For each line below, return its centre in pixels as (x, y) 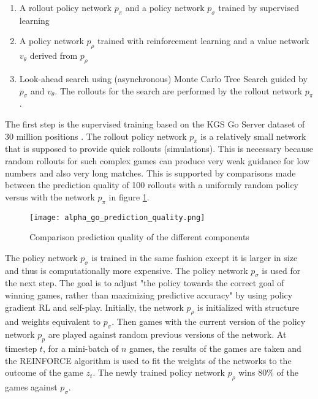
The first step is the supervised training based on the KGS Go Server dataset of (155, 123)
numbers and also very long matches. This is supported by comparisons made (150, 173)
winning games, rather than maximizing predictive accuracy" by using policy (149, 294)
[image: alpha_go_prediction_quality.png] (117, 217)
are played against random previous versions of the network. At (167, 334)
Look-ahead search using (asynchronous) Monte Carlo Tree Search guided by (163, 78)
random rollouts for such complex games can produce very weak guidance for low (157, 160)
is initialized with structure (248, 307)
